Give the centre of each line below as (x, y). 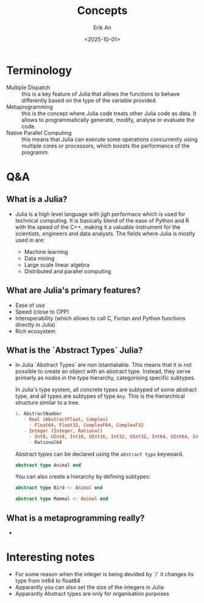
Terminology (39, 70)
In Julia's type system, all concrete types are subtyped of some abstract (106, 390)
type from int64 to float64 (47, 580)
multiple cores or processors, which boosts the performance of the (106, 146)
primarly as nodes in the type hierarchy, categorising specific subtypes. (105, 378)
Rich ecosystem (35, 331)
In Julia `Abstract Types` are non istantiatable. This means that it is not (103, 365)
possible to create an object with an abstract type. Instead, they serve (103, 371)
